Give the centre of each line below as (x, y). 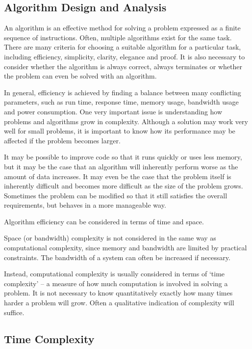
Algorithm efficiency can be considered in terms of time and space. (104, 221)
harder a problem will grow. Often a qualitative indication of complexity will (119, 303)
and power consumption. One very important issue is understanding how (113, 111)
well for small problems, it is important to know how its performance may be (120, 131)
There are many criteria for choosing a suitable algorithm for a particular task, (123, 47)
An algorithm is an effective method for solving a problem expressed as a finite (122, 28)
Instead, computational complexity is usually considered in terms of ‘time (114, 274)
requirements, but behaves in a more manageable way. (85, 205)
